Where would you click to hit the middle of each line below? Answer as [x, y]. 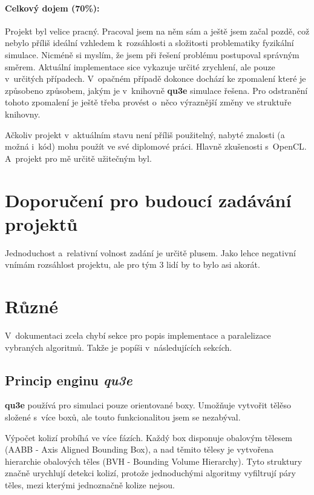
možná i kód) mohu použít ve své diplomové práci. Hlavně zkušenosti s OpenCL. [156, 146]
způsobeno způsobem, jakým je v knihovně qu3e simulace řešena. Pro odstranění [156, 90]
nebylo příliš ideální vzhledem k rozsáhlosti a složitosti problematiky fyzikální [149, 43]
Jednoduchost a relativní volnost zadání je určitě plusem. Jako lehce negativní [150, 252]
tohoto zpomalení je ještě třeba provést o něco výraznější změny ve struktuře [148, 102]
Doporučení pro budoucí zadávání [148, 200]
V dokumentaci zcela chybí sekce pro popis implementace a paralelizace [138, 335]
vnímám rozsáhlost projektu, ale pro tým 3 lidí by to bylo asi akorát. [132, 264]
